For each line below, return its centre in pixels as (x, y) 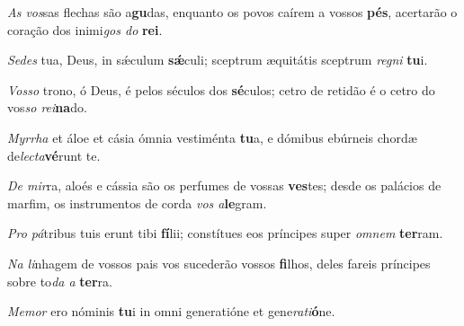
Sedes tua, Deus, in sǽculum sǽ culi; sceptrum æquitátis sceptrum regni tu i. (218, 60)
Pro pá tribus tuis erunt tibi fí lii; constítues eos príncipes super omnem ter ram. (225, 233)
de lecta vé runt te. (54, 155)
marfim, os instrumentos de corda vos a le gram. (137, 203)
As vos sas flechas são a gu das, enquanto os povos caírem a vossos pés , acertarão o (232, 12)
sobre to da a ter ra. (60, 281)
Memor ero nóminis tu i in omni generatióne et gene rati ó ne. (171, 311)
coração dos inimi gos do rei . (85, 29)
